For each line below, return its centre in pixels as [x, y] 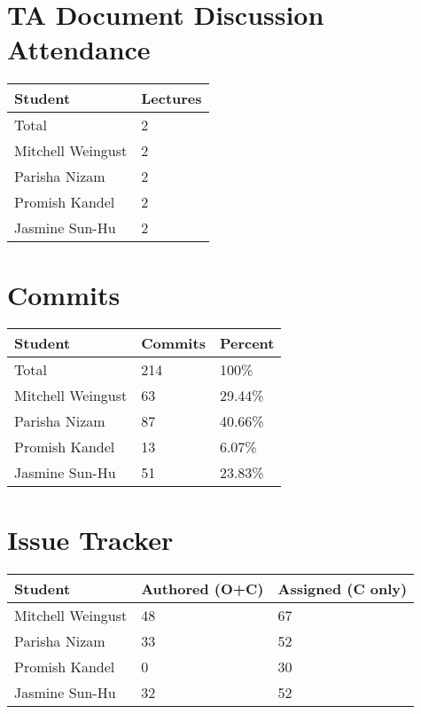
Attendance [79, 49]
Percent [247, 343]
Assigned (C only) [343, 588]
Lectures [172, 98]
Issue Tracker [90, 539]
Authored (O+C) [203, 588]
